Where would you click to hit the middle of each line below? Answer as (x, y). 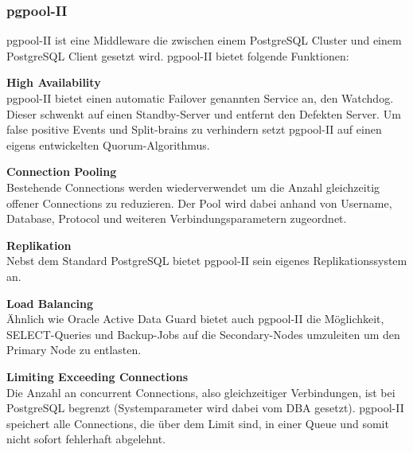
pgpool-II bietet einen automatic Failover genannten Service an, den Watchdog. (200, 98)
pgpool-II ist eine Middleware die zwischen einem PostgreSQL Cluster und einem (204, 40)
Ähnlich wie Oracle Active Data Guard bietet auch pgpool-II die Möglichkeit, (195, 319)
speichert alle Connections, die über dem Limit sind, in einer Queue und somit (198, 423)
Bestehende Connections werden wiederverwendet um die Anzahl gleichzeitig (193, 187)
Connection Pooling (62, 171)
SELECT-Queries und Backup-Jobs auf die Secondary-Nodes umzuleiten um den (203, 334)
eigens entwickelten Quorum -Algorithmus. (108, 144)
